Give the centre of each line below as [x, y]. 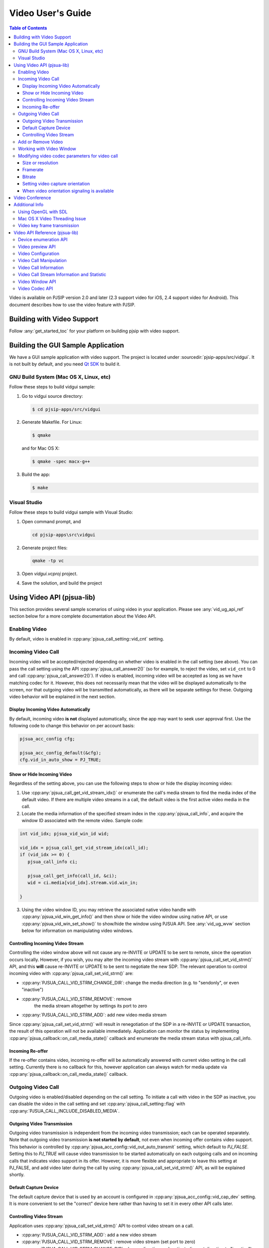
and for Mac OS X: [41, 448]
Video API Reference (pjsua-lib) [46, 233]
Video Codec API [36, 289]
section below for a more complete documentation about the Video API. [83, 616]
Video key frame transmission [49, 226]
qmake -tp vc [48, 561]
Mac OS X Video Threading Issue [52, 219]
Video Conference [32, 198]
